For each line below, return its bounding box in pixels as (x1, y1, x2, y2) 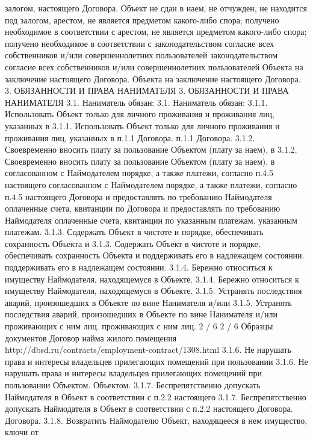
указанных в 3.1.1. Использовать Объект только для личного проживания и (5, 119, 280, 132)
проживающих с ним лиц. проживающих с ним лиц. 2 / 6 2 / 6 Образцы (5, 320, 273, 332)
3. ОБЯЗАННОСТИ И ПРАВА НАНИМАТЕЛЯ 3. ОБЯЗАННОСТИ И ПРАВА (5, 84, 289, 97)
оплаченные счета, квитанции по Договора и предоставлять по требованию (5, 202, 280, 215)
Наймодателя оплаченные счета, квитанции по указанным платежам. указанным (5, 213, 297, 226)
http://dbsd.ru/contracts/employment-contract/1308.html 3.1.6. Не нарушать (5, 343, 291, 356)
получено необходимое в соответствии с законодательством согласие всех (5, 37, 274, 49)
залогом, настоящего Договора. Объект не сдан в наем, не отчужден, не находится (5, 2, 308, 14)
